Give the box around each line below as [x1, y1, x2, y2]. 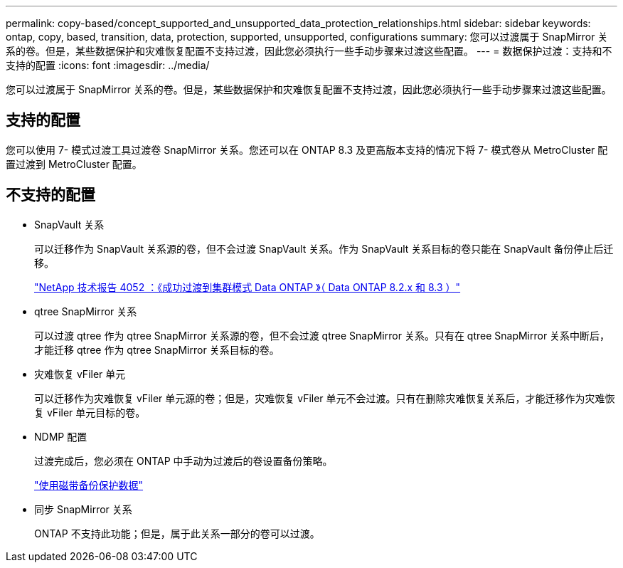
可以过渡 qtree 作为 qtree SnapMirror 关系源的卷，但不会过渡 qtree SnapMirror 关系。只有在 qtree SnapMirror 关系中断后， [34, 329, 610, 342]
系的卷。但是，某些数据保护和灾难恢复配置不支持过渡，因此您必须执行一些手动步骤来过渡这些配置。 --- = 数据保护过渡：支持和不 [6, 45, 612, 57]
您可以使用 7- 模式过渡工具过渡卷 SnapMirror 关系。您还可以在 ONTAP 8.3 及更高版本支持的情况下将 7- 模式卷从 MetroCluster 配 [6, 143, 608, 156]
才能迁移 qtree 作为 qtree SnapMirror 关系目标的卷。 [34, 343, 279, 356]
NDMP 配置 [34, 430, 87, 443]
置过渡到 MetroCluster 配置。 [6, 157, 142, 170]
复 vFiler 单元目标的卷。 [34, 406, 146, 419]
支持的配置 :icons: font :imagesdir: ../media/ [6, 59, 210, 71]
